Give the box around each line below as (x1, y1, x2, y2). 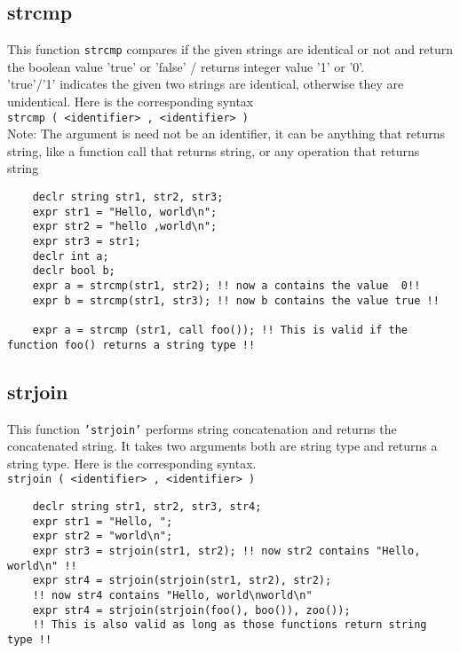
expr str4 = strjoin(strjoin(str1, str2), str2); (32, 574, 332, 587)
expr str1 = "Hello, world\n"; (32, 205, 218, 218)
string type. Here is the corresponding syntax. (7, 453, 257, 472)
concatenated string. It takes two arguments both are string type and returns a (7, 437, 438, 455)
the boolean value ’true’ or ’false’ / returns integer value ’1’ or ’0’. (7, 57, 365, 75)
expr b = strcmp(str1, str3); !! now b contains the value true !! (32, 294, 440, 307)
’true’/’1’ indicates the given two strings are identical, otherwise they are (7, 75, 404, 93)
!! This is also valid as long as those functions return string (32, 618, 427, 632)
